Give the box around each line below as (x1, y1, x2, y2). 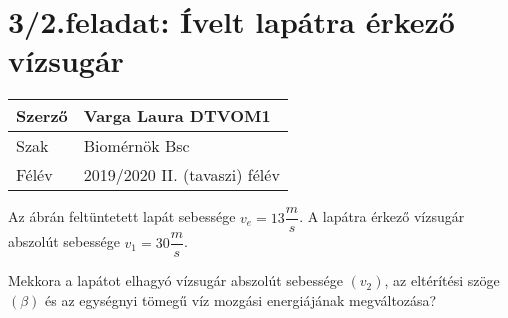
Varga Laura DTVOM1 (83, 104, 271, 128)
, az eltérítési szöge (384, 270, 500, 291)
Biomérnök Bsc (83, 134, 190, 158)
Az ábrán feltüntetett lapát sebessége (8, 206, 236, 227)
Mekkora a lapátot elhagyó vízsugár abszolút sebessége (8, 270, 343, 291)
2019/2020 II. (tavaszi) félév (83, 163, 280, 187)
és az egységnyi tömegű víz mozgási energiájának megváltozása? (45, 290, 437, 311)
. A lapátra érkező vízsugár (299, 206, 465, 227)
